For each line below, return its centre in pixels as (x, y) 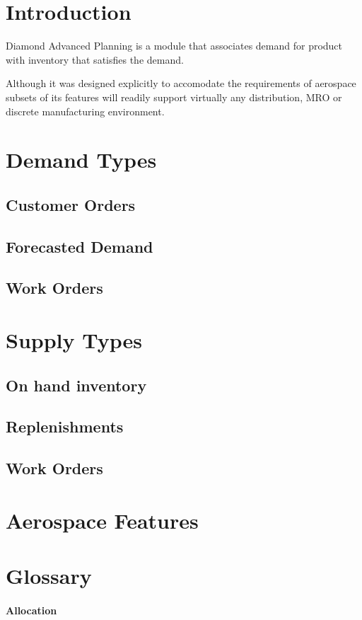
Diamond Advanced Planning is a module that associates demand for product (174, 46)
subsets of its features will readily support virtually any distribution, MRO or (174, 97)
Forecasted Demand (80, 246)
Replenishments (65, 426)
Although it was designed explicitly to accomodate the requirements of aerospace (181, 83)
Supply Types (74, 340)
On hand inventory (76, 385)
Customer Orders (71, 204)
